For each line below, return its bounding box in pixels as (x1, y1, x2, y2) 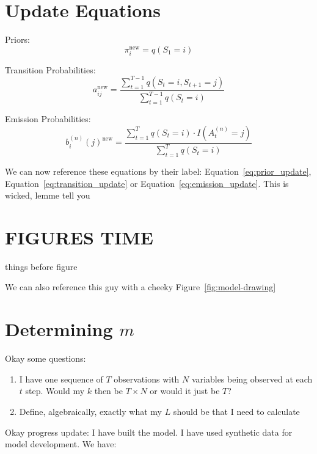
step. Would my (25, 384, 85, 397)
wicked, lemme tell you (5, 189, 90, 202)
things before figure (5, 260, 78, 273)
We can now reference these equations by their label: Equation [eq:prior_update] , (5, 164, 312, 177)
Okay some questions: (5, 352, 86, 365)
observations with (114, 372, 180, 385)
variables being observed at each (191, 372, 313, 385)
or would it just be (150, 384, 220, 397)
